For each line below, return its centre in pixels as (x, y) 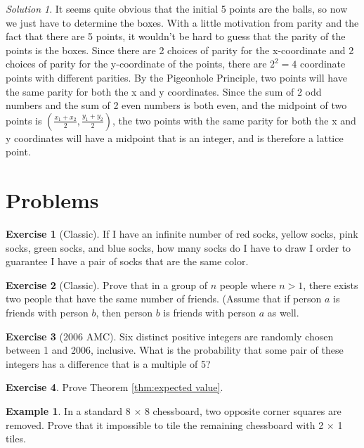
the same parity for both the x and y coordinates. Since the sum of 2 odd (164, 91)
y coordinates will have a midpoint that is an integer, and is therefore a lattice (175, 137)
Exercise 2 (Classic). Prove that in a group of (106, 284)
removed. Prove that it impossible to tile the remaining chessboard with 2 (165, 424)
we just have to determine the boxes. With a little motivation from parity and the (182, 22)
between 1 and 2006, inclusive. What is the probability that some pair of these (175, 350)
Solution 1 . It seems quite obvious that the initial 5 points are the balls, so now (177, 8)
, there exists (331, 284)
